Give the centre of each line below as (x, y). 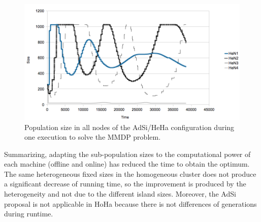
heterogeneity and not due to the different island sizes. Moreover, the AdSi (120, 194)
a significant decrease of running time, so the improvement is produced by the (125, 184)
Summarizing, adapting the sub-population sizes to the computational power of (127, 154)
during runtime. (29, 214)
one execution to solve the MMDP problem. (93, 137)
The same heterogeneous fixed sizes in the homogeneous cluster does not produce (130, 173)
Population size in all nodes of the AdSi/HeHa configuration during (129, 127)
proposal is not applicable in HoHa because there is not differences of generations (130, 203)
